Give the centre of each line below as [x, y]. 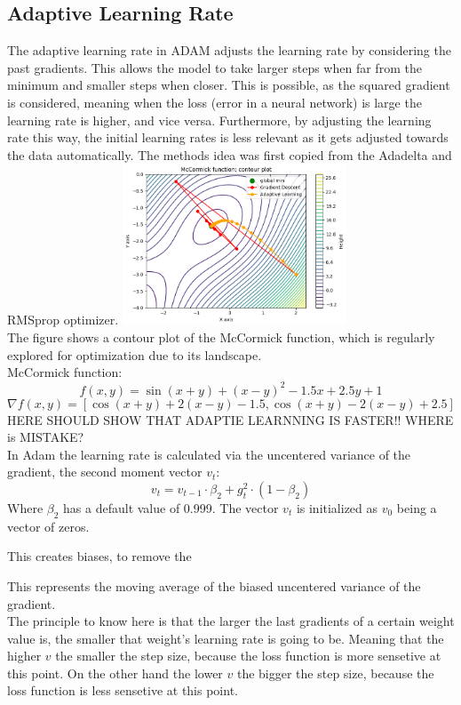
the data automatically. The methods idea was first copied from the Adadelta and [230, 154]
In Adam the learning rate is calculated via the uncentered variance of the [209, 454]
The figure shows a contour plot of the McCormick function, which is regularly [221, 337]
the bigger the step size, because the [335, 673]
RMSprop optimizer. [63, 320]
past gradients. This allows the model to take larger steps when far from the [215, 67]
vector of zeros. [48, 526]
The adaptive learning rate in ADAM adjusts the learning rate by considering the [229, 50]
